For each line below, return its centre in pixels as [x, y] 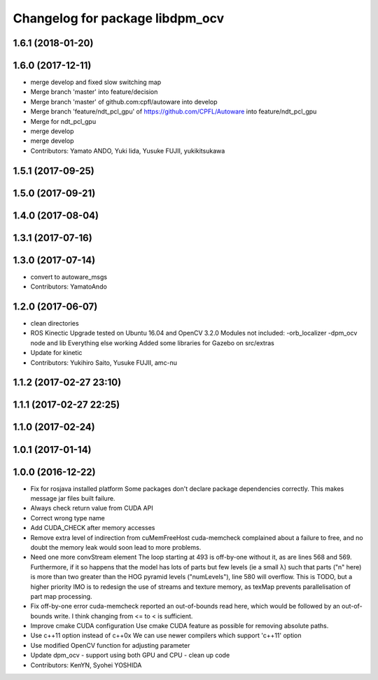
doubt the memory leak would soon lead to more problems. [116, 547]
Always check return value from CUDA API [92, 508]
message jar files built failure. [73, 498]
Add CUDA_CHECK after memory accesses [93, 528]
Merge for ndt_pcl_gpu [63, 121]
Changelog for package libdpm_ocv [119, 18]
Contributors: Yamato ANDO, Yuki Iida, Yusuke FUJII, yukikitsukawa [128, 151]
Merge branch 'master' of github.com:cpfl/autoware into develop [124, 102]
